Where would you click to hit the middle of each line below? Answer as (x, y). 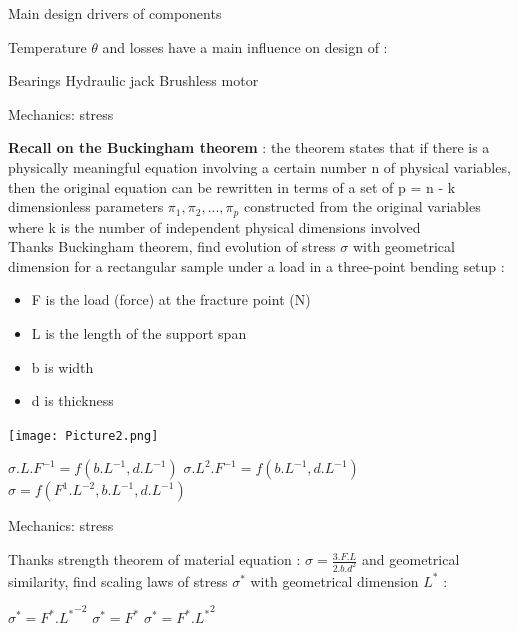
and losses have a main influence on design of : (245, 46)
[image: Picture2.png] (83, 435)
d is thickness (72, 400)
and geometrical (411, 559)
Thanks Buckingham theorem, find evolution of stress (172, 246)
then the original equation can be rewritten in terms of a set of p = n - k (232, 186)
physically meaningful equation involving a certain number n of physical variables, (259, 166)
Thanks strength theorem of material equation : (154, 559)
